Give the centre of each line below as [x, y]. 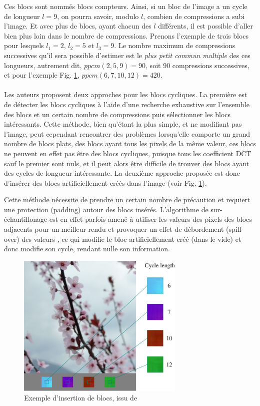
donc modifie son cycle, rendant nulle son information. [87, 249]
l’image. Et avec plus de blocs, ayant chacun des [78, 26]
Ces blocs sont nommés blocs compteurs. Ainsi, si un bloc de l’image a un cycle [126, 6]
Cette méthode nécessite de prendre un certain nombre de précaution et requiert [127, 199]
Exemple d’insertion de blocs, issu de [81, 398]
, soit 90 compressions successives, [197, 65]
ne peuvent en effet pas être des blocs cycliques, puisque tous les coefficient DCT [128, 153]
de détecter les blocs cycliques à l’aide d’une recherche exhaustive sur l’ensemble [127, 104]
